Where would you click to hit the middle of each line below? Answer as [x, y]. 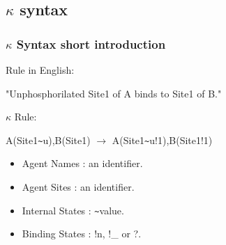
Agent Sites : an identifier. [78, 187]
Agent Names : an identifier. [82, 163]
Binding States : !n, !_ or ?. [82, 234]
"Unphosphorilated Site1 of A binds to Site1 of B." [114, 93]
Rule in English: [40, 70]
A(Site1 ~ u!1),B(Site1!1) [162, 140]
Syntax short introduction [91, 44]
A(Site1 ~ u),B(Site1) [48, 140]
